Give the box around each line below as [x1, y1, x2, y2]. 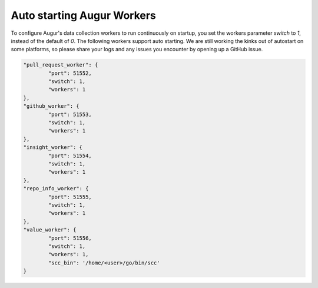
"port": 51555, [48, 193, 92, 200]
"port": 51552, [48, 69, 92, 77]
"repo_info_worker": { [23, 186, 89, 192]
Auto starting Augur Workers [11, 9, 156, 22]
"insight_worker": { [23, 144, 82, 151]
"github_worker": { [23, 103, 79, 110]
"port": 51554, [48, 152, 92, 159]
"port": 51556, [48, 234, 92, 241]
